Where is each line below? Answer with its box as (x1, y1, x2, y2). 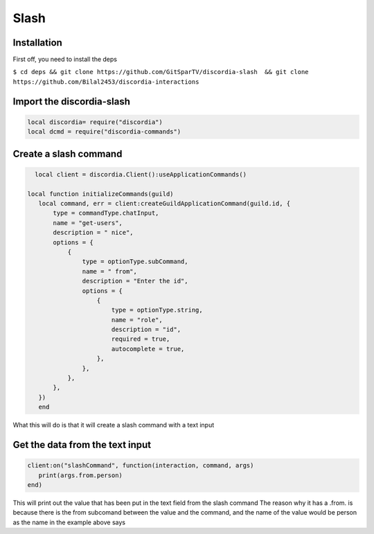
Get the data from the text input (12, 439, 152, 450)
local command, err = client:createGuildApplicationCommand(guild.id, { (38, 199, 291, 207)
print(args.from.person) (38, 471, 123, 479)
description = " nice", (53, 229, 134, 237)
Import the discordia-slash (12, 96, 131, 107)
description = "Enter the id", (82, 277, 188, 285)
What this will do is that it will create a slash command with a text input (12, 421, 215, 429)
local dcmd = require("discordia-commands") (27, 128, 181, 136)
